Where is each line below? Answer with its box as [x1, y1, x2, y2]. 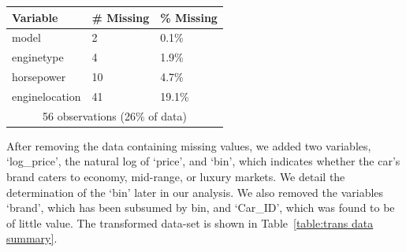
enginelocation [12, 87, 81, 104]
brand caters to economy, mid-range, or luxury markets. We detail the [6, 169, 345, 184]
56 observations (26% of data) [42, 107, 187, 124]
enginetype [12, 49, 64, 65]
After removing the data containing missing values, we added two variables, [6, 137, 371, 154]
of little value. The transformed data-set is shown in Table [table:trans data [6, 214, 374, 231]
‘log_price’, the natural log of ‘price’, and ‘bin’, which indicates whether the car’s [6, 153, 400, 169]
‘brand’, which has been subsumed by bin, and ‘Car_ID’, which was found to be [6, 199, 395, 216]
